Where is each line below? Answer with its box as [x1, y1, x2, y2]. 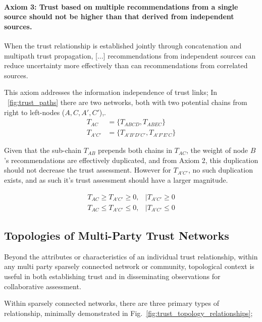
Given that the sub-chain [4, 145, 82, 155]
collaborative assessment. [4, 281, 81, 291]
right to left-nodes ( [4, 106, 65, 117]
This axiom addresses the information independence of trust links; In [4, 87, 218, 97]
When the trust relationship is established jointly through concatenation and [4, 40, 242, 50]
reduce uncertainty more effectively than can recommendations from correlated [4, 60, 248, 71]
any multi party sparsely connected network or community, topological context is [4, 261, 254, 272]
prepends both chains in [98, 145, 172, 155]
